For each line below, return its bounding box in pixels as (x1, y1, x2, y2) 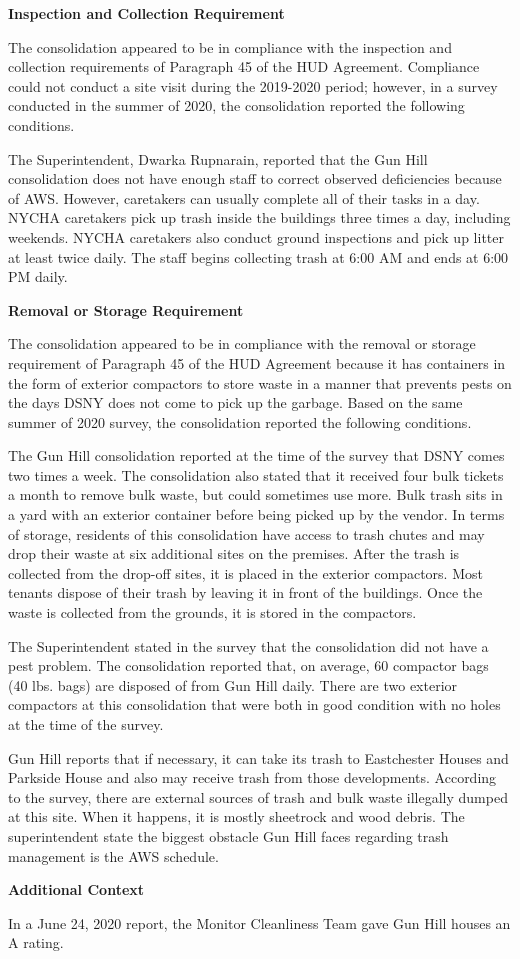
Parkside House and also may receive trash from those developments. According (8, 767, 497, 788)
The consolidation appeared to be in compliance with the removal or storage (8, 333, 476, 354)
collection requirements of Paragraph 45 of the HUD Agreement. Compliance (8, 56, 480, 77)
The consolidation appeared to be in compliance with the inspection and (8, 36, 452, 57)
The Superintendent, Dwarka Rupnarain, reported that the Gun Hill (8, 148, 428, 169)
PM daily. (8, 266, 68, 287)
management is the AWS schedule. (8, 845, 219, 866)
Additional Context (8, 879, 145, 900)
